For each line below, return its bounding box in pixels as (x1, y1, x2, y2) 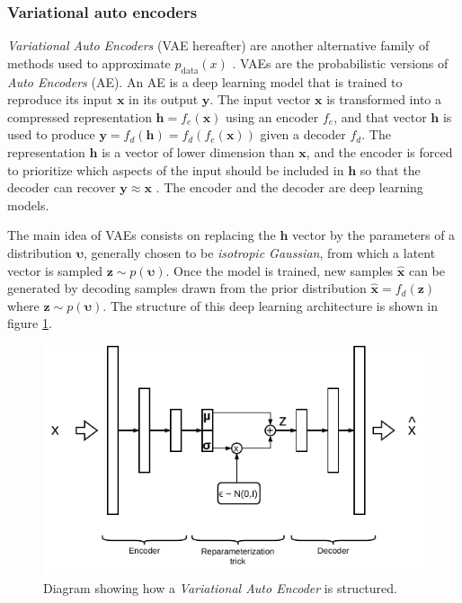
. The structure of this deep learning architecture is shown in (102, 296, 439, 315)
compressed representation (7, 107, 152, 126)
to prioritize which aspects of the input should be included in (7, 160, 344, 179)
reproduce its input (7, 90, 113, 109)
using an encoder (226, 107, 319, 126)
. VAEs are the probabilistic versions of (232, 53, 449, 72)
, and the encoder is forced (306, 142, 453, 161)
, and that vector (333, 107, 427, 126)
